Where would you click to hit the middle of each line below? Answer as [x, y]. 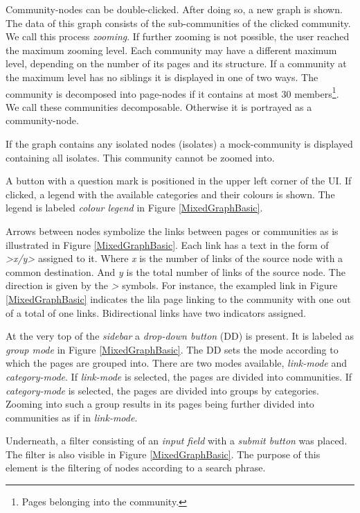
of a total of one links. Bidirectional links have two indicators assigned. [156, 312]
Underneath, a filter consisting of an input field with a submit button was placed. [177, 441]
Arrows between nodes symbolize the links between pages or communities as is [172, 231]
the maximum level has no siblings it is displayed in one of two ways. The [162, 77]
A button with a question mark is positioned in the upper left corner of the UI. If [179, 181]
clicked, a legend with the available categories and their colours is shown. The [170, 194]
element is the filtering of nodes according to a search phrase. [136, 468]
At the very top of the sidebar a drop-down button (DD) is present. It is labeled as [180, 336]
